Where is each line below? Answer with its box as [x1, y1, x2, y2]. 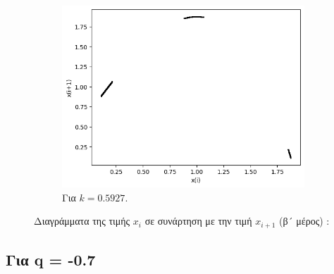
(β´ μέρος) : [279, 213, 330, 228]
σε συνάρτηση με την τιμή [144, 213, 252, 228]
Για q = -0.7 [6, 249, 96, 270]
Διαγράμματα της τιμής [34, 213, 130, 228]
